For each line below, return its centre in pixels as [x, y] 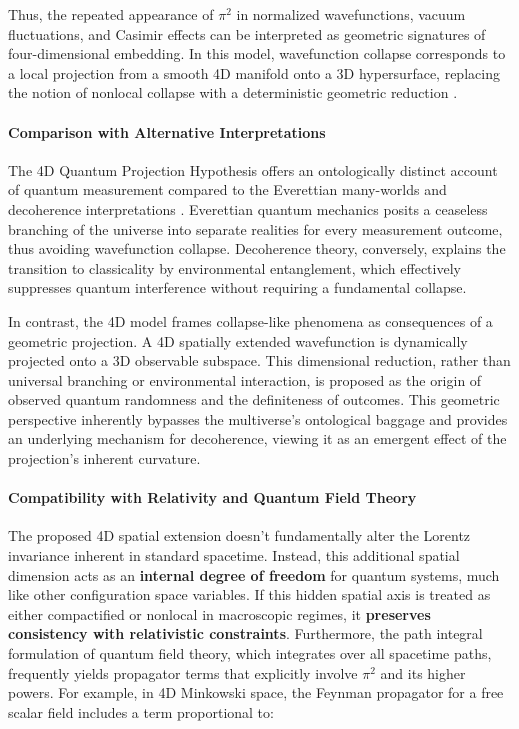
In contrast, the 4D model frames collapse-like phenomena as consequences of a [250, 320]
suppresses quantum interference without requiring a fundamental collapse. [237, 287]
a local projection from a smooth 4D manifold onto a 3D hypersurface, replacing [254, 72]
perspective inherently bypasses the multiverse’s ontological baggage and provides [258, 418]
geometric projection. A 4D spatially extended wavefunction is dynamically [238, 340]
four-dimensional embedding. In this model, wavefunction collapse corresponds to [257, 53]
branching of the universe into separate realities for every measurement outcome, [255, 228]
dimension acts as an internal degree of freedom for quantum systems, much [254, 574]
